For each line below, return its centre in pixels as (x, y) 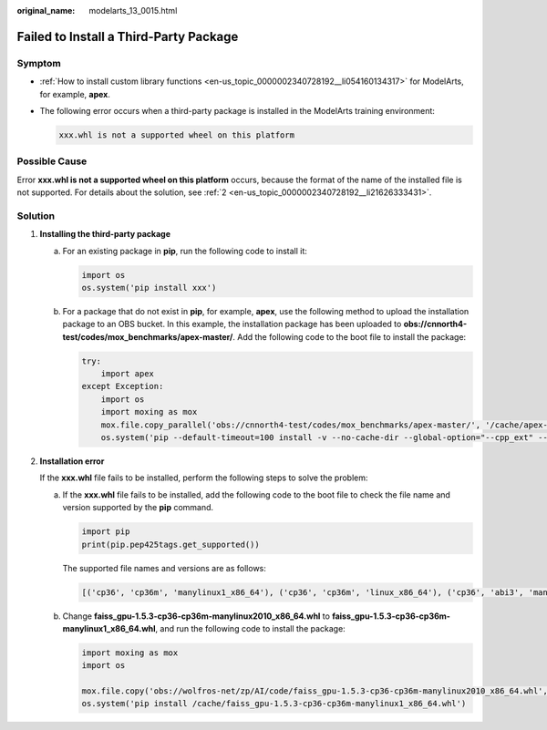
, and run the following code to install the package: (250, 628)
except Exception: (123, 386)
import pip (106, 532)
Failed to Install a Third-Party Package (128, 36)
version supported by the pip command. (138, 508)
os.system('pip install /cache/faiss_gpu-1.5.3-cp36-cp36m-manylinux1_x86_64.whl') (274, 704)
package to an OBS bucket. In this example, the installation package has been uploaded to (232, 324)
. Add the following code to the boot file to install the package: (350, 336)
